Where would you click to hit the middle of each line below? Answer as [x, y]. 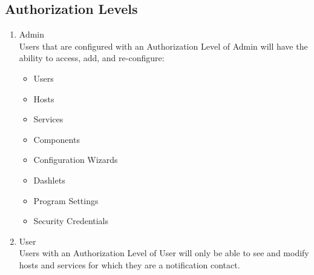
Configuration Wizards [76, 160]
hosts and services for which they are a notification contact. [129, 264]
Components [57, 139]
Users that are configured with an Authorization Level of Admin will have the [163, 46]
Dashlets [49, 180]
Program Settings [66, 200]
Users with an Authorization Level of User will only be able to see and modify [164, 253]
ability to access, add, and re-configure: [92, 58]
